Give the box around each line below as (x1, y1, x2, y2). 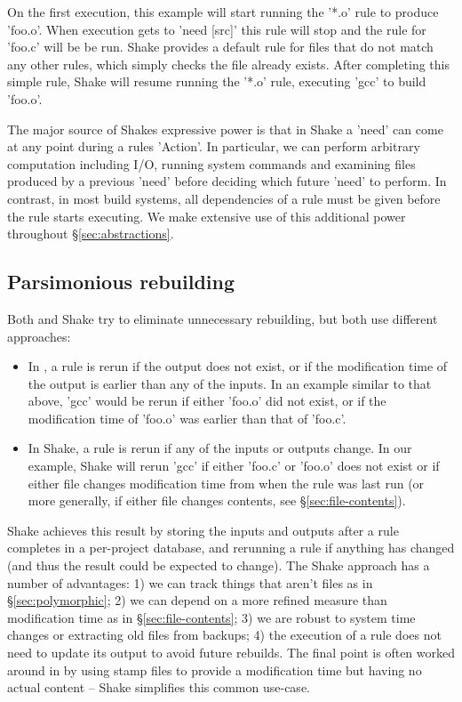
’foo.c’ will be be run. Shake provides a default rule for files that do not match (7, 37, 434, 56)
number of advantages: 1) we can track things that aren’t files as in (7, 573, 373, 592)
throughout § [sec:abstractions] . (7, 224, 174, 243)
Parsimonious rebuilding (7, 268, 235, 295)
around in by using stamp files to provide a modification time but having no (7, 660, 422, 679)
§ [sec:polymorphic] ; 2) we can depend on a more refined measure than (7, 591, 387, 609)
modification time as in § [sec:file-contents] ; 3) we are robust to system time (7, 608, 416, 626)
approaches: (7, 327, 71, 345)
